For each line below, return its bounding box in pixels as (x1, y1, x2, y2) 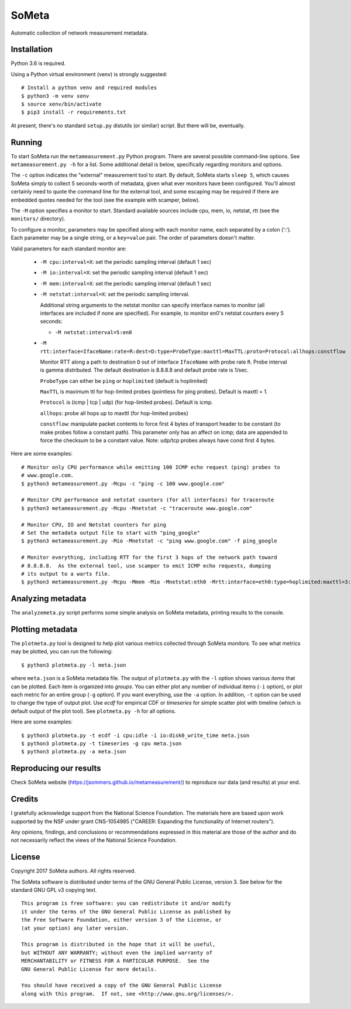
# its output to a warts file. (21, 570, 111, 577)
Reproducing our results (11, 763, 102, 773)
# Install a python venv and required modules (21, 84, 157, 91)
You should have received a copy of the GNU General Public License (21, 982, 222, 989)
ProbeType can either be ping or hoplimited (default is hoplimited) (40, 377, 208, 384)
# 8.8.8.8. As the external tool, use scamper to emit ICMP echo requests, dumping (21, 562, 271, 569)
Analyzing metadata (11, 594, 87, 604)
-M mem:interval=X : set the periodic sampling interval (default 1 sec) (40, 280, 212, 287)
